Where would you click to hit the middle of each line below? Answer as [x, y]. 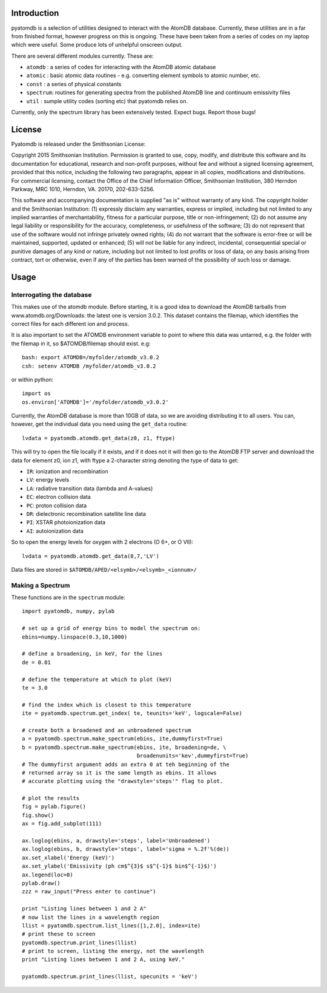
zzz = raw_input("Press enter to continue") [89, 892]
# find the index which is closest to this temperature [107, 705]
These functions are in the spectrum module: [68, 597]
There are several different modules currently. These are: [82, 56]
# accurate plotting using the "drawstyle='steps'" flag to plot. [123, 781]
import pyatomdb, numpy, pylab [68, 611]
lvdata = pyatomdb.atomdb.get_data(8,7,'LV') [91, 556]
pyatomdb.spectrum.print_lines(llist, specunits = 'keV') [110, 977]
